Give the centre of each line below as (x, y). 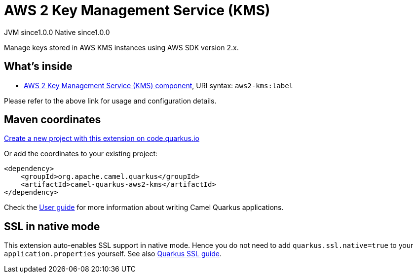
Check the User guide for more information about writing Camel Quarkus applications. (144, 208)
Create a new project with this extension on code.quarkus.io (102, 138)
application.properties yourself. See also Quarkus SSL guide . (113, 254)
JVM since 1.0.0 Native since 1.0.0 (57, 32)
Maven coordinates (53, 120)
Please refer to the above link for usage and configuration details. (110, 101)
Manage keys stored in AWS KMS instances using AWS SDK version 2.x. (121, 47)
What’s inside (38, 67)
